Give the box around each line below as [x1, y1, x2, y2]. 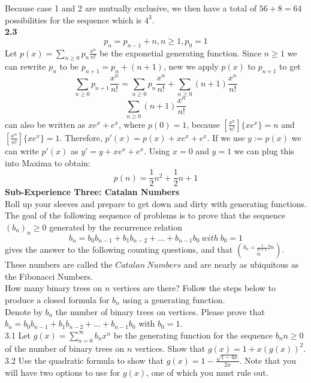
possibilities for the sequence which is [5, 13, 142, 26]
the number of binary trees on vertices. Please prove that [55, 305, 265, 318]
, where [119, 118, 146, 130]
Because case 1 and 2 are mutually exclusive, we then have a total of [5, 2, 256, 14]
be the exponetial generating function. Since [99, 46, 262, 59]
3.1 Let [5, 328, 31, 341]
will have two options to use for [5, 366, 120, 378]
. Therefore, [59, 131, 102, 143]
